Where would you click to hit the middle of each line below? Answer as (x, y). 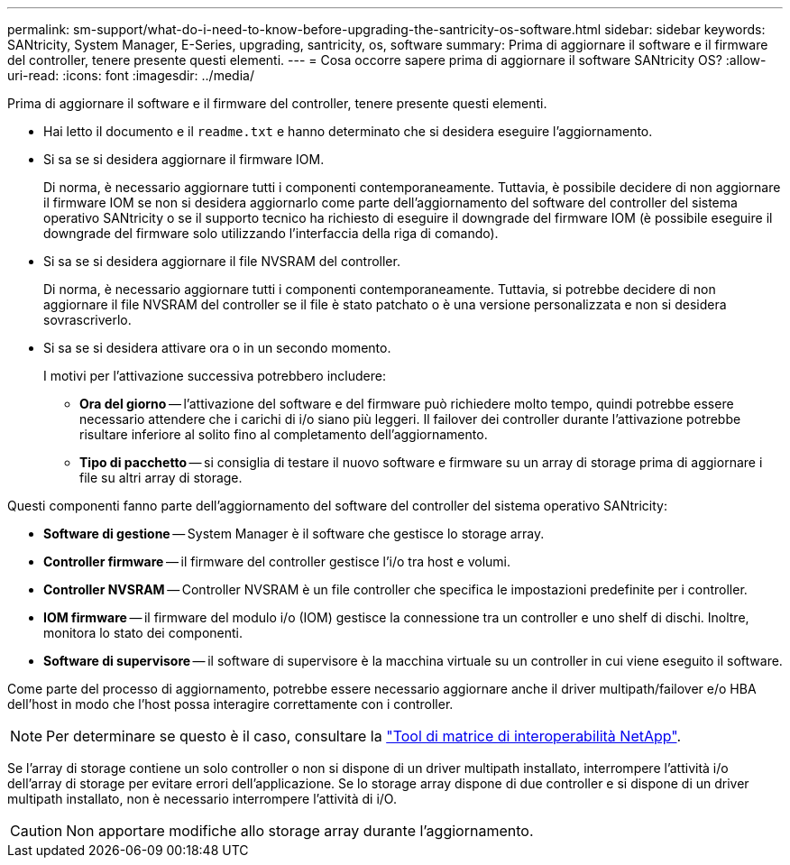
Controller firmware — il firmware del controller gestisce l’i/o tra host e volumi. (277, 561)
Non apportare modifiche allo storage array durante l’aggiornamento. (300, 831)
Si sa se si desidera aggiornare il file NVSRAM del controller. (222, 261)
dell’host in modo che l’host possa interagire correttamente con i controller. (230, 704)
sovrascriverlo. (87, 320)
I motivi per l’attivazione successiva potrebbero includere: (215, 376)
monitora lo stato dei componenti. (143, 633)
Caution (37, 831)
